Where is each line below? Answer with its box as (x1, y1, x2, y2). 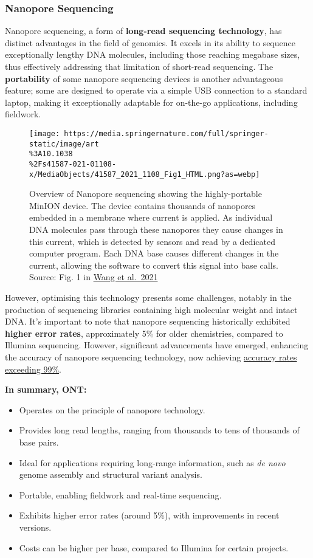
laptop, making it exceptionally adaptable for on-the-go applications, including (5, 95, 298, 108)
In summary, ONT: (5, 383, 87, 396)
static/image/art (29, 139, 99, 148)
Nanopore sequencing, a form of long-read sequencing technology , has (5, 24, 282, 37)
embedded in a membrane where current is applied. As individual (29, 211, 273, 224)
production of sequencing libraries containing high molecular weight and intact (5, 303, 298, 315)
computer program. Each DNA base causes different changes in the (29, 247, 279, 260)
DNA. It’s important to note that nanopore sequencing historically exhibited (5, 315, 291, 328)
